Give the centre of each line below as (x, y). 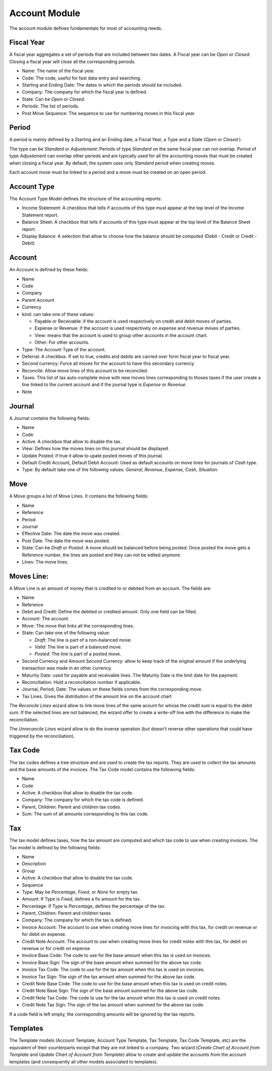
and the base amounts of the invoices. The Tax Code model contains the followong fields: (102, 769)
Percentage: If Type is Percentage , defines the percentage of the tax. (94, 906)
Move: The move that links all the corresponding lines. (78, 625)
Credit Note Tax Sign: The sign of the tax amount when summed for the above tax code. (113, 1005)
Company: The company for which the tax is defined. (77, 920)
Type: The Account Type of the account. (64, 349)
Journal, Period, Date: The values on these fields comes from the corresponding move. (112, 689)
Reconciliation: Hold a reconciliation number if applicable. (82, 682)
